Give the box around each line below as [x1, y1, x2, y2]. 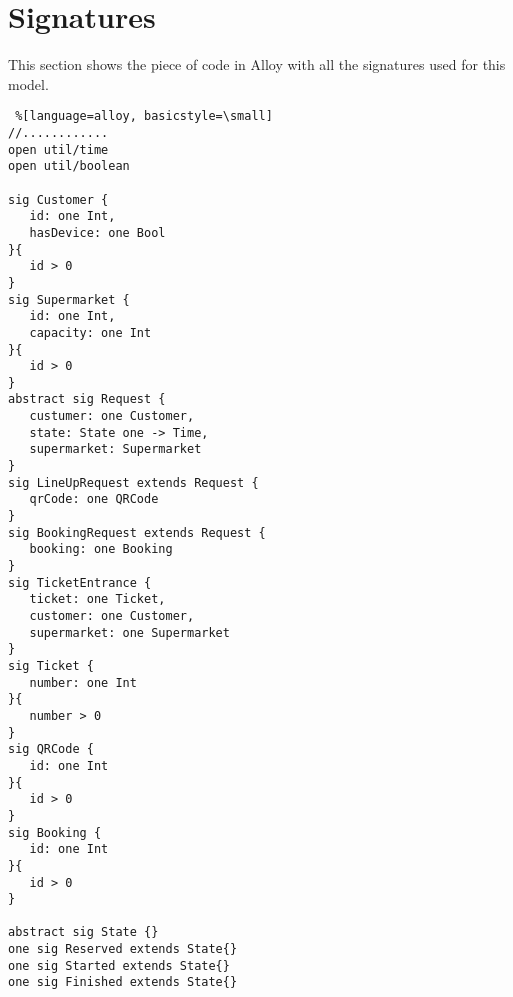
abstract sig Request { [8, 392, 166, 407]
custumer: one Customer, [29, 409, 195, 424]
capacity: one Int [29, 325, 152, 340]
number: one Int [29, 675, 137, 690]
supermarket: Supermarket [29, 442, 202, 457]
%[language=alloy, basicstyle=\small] [15, 109, 273, 124]
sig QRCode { [8, 742, 94, 757]
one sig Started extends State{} [8, 958, 230, 973]
